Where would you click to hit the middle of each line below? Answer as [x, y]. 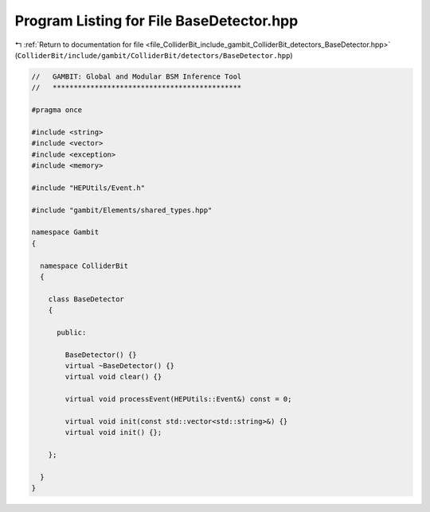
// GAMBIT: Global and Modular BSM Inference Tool [137, 76]
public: [72, 332]
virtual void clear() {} [113, 377]
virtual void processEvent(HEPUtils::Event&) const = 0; [178, 399]
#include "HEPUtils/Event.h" [88, 188]
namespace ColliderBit [84, 266]
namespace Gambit [65, 232]
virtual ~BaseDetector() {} [120, 366]
